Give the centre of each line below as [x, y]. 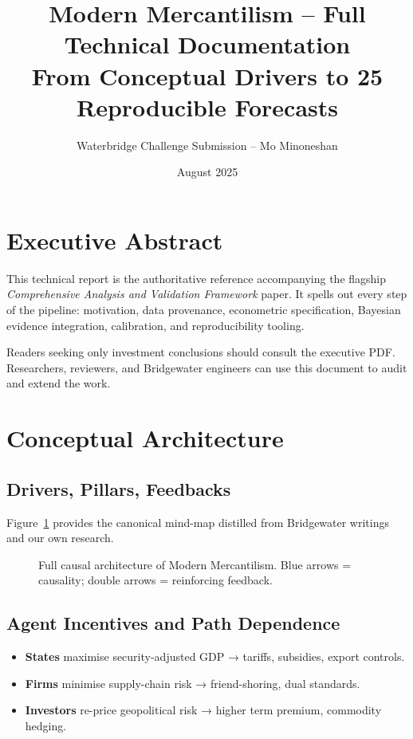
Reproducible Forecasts [207, 106]
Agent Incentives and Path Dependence [173, 623]
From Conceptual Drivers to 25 [207, 75]
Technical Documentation [207, 44]
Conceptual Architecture [145, 438]
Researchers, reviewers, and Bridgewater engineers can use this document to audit [207, 367]
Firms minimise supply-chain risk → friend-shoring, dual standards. [193, 683]
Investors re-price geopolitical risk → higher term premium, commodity [203, 710]
